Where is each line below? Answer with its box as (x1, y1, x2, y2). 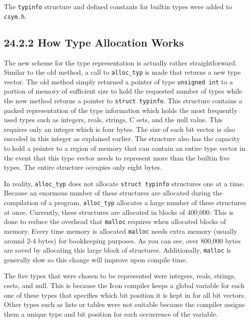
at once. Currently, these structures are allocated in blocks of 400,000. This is (4, 207, 234, 217)
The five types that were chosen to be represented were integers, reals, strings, (4, 271, 236, 281)
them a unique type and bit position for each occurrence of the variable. (4, 308, 218, 319)
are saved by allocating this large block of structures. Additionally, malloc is (4, 245, 231, 255)
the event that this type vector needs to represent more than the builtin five (4, 152, 230, 162)
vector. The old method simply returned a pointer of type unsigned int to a (4, 76, 233, 86)
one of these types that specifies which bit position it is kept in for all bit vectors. (4, 290, 246, 300)
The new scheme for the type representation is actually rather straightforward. (4, 57, 237, 67)
